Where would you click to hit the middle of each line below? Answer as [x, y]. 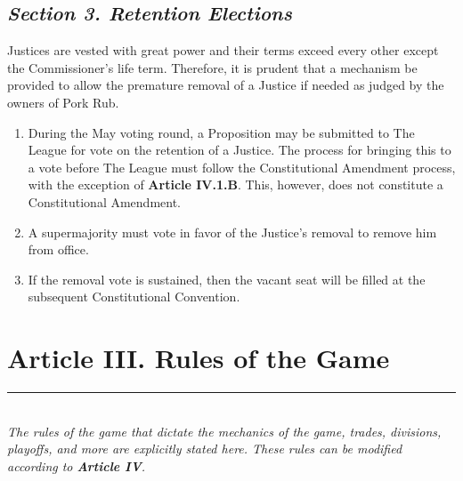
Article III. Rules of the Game [199, 358]
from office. [58, 249]
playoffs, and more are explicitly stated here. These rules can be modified [205, 449]
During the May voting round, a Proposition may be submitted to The [221, 132]
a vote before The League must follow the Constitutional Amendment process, [242, 167]
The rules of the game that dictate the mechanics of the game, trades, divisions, [224, 431]
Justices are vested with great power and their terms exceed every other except [223, 50]
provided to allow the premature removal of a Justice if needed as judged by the [226, 85]
